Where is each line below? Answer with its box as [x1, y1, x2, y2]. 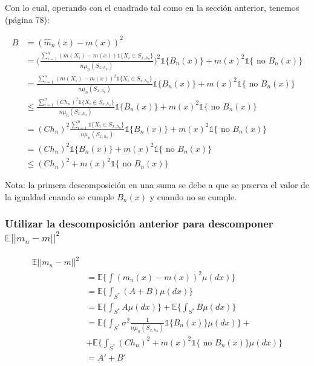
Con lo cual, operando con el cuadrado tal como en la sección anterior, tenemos [5, 1, 299, 13]
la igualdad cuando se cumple [5, 190, 114, 203]
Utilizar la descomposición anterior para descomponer [5, 216, 273, 231]
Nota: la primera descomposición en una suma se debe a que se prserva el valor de [5, 178, 310, 191]
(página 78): [5, 13, 50, 25]
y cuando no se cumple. [149, 190, 237, 203]
